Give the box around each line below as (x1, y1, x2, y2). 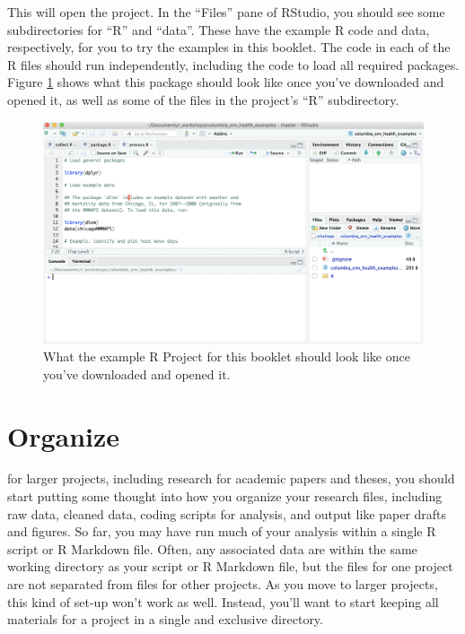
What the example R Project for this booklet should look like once (43, 347, 410, 366)
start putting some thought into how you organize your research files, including (7, 487, 443, 506)
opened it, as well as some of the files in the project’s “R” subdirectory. (7, 90, 399, 109)
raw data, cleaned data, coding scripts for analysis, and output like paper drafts (7, 504, 447, 523)
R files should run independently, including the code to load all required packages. (7, 55, 460, 74)
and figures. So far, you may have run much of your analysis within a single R (7, 522, 436, 541)
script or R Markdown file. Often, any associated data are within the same (7, 539, 417, 558)
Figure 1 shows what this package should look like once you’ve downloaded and (7, 73, 444, 91)
